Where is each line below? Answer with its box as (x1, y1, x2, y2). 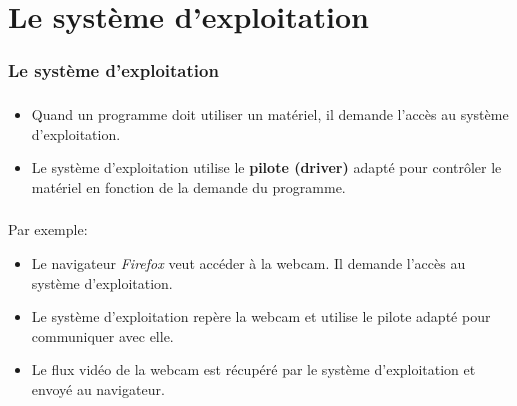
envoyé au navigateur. (31, 379, 165, 399)
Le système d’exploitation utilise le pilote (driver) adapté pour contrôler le (31, 157, 502, 178)
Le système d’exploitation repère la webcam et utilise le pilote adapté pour (31, 306, 491, 327)
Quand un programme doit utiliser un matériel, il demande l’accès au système (31, 104, 509, 125)
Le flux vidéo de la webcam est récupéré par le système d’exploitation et (31, 359, 476, 380)
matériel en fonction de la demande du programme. (31, 176, 346, 197)
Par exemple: (8, 219, 88, 240)
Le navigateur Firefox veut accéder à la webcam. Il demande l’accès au (31, 253, 466, 274)
